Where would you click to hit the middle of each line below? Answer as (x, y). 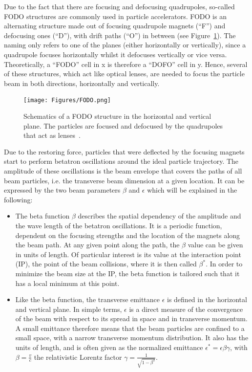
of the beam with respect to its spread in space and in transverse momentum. (131, 318)
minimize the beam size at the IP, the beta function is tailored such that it (127, 273)
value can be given (215, 245)
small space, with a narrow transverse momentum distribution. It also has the (132, 338)
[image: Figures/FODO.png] (67, 100)
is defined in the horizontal (207, 299)
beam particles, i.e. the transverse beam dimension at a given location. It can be (124, 180)
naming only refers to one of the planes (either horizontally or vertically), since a (125, 45)
